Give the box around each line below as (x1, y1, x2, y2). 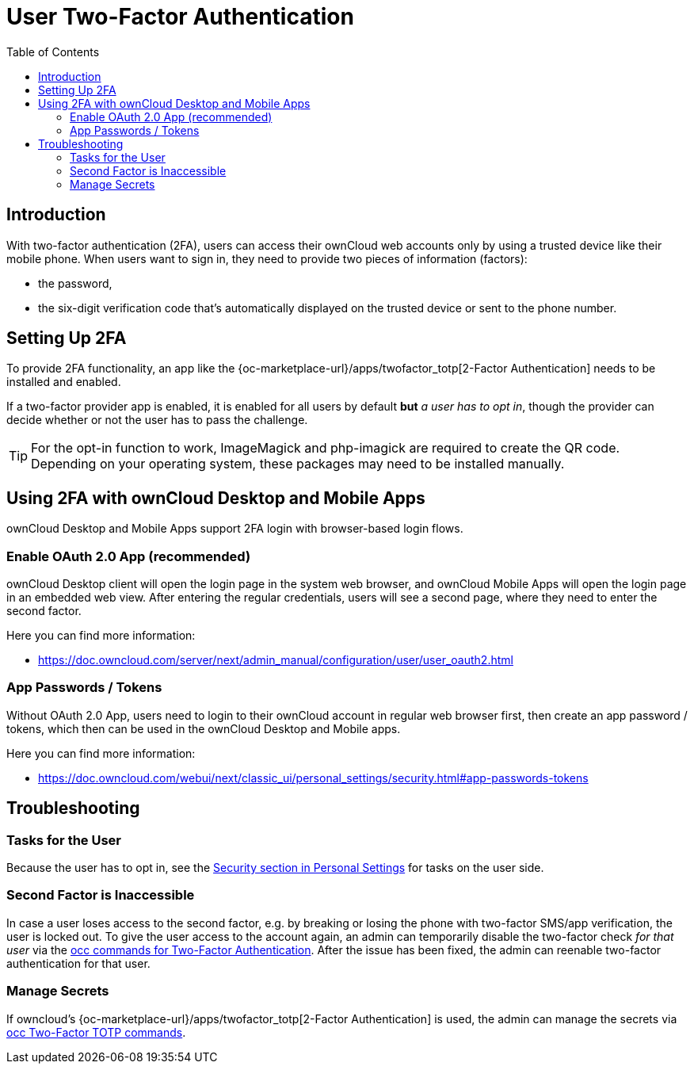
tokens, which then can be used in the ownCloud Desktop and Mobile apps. (6, 721, 401, 736)
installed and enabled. (6, 375, 121, 389)
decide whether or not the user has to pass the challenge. (6, 413, 308, 427)
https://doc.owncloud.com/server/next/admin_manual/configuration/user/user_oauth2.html (38, 653, 513, 667)
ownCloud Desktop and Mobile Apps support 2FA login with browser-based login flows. (6, 522, 463, 536)
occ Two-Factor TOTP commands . (6, 1025, 186, 1039)
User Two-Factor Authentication (6, 3, 354, 30)
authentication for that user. (6, 956, 151, 970)
